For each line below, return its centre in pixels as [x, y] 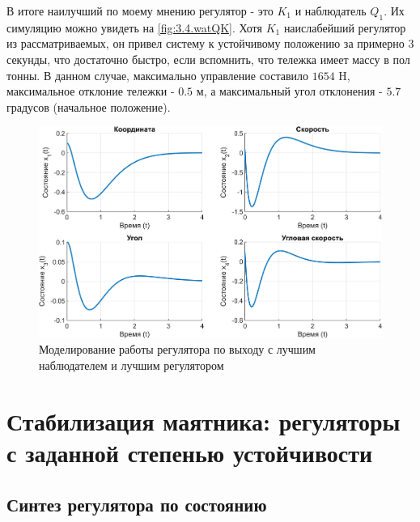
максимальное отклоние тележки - [91, 91]
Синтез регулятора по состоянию [137, 504]
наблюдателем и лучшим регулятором [132, 365]
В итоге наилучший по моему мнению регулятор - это [140, 11]
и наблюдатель [331, 11]
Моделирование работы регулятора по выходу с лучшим [177, 349]
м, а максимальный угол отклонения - [289, 91]
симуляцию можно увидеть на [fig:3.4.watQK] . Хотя [134, 27]
